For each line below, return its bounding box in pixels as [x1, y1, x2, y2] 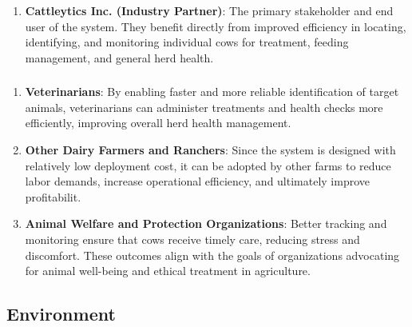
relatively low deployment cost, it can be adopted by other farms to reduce [25, 157, 391, 173]
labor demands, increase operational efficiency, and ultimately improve [25, 173, 370, 189]
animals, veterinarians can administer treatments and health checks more [25, 98, 383, 115]
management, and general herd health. [25, 49, 214, 66]
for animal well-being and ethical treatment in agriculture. [25, 262, 311, 279]
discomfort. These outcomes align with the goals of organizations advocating [25, 246, 400, 263]
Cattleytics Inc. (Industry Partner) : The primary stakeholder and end [25, 2, 394, 18]
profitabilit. [25, 188, 81, 205]
